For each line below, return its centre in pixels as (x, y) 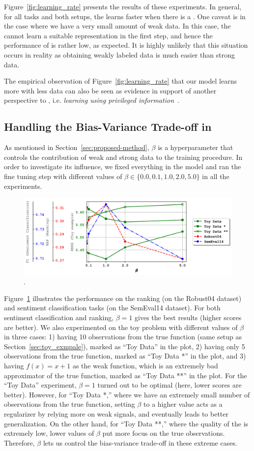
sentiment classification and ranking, (59, 317)
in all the (216, 176)
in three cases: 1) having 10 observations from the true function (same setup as (123, 337)
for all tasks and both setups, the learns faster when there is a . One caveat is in (125, 16)
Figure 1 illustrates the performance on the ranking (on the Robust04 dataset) (123, 298)
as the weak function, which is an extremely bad (145, 365)
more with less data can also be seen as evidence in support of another (110, 90)
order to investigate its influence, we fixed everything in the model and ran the (123, 166)
